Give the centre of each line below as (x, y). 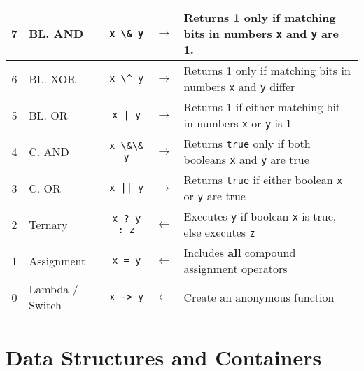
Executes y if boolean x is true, (260, 216)
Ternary (48, 224)
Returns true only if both (247, 143)
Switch (45, 305)
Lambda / (54, 289)
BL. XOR (52, 78)
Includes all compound (240, 252)
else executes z (219, 232)
